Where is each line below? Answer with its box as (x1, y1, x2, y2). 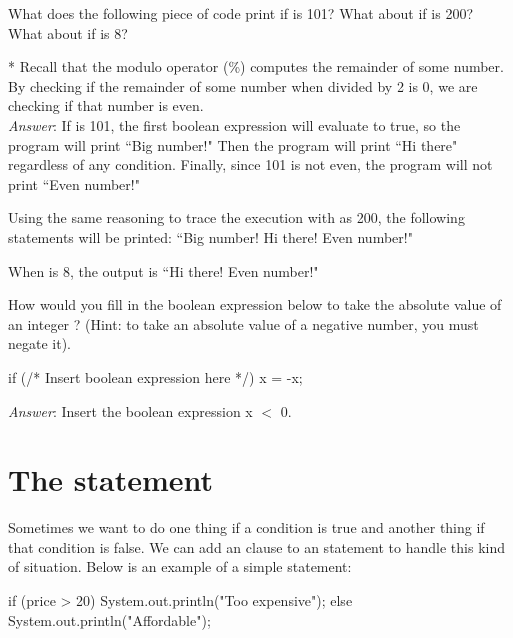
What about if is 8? (8, 22, 128, 43)
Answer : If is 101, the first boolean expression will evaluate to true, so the (8, 114, 461, 135)
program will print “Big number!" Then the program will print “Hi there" (8, 134, 458, 155)
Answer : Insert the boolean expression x (8, 400, 253, 421)
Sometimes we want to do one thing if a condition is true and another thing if (8, 517, 485, 538)
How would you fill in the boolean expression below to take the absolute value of (8, 294, 502, 315)
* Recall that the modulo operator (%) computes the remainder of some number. (8, 56, 504, 77)
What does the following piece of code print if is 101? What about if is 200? (8, 3, 473, 23)
